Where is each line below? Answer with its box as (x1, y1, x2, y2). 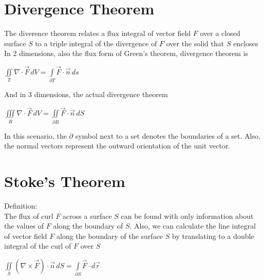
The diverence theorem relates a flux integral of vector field (4, 28, 191, 39)
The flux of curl (4, 210, 53, 221)
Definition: (4, 200, 37, 211)
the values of (4, 220, 44, 231)
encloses (233, 38, 258, 48)
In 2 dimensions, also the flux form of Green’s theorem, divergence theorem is (4, 48, 249, 59)
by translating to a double (172, 230, 254, 241)
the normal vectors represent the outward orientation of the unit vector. (4, 140, 231, 151)
